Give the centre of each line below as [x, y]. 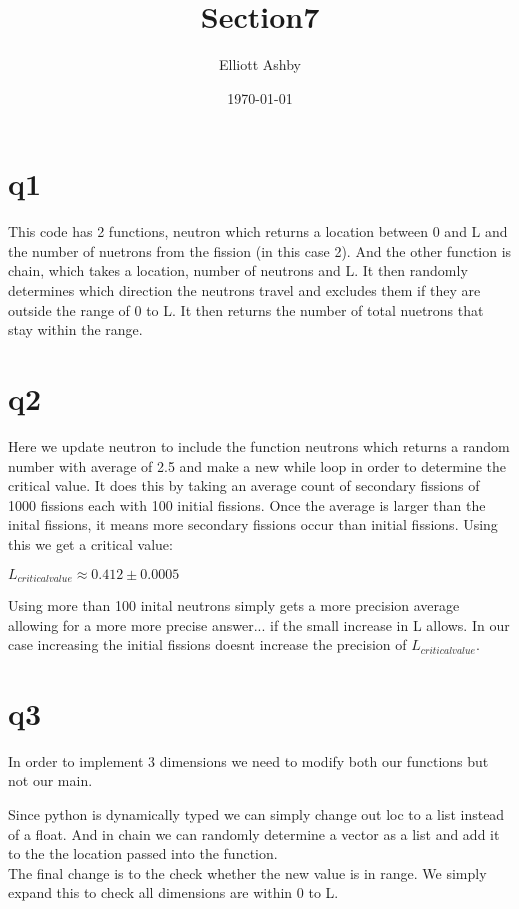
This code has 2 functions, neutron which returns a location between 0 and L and [258, 231]
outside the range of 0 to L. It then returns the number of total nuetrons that [246, 309]
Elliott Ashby [260, 64]
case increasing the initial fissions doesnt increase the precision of [207, 644]
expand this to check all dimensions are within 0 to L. [173, 892]
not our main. [50, 780]
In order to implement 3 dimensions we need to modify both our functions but [248, 760]
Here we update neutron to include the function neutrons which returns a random [259, 445]
